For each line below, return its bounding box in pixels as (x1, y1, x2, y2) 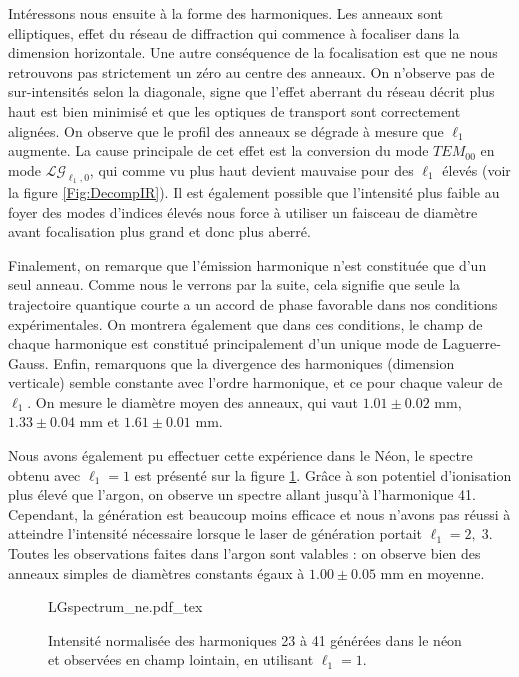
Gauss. (8, 352, 49, 373)
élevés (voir (442, 159, 511, 180)
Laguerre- (442, 333, 501, 354)
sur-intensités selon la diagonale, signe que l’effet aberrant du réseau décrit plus (8, 81, 495, 102)
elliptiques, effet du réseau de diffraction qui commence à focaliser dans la (8, 22, 460, 43)
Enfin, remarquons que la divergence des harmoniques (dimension (53, 352, 455, 373)
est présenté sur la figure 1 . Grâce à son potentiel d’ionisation (134, 464, 512, 485)
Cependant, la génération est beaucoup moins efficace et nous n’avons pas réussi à (8, 503, 511, 524)
